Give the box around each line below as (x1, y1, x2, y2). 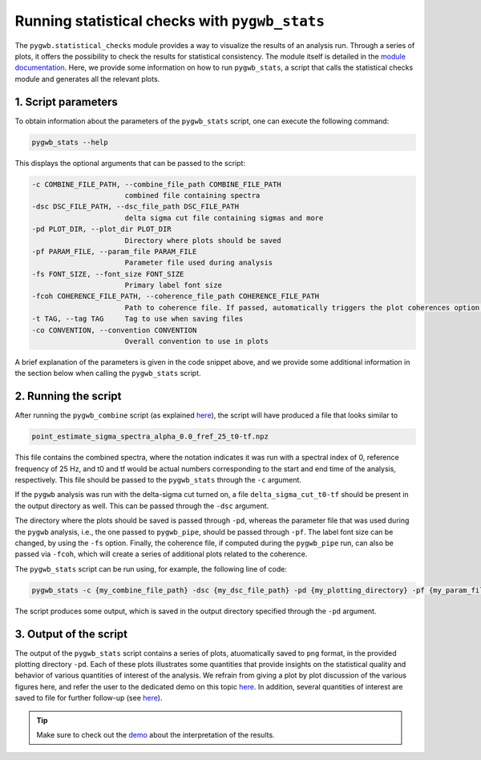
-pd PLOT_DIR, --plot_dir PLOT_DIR (31, 224, 172, 234)
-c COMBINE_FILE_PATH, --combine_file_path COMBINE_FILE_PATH (31, 180, 281, 188)
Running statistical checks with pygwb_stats (14, 12, 325, 30)
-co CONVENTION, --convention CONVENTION (31, 325, 197, 334)
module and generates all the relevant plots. (14, 74, 160, 83)
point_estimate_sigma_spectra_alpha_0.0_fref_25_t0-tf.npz (31, 432, 269, 441)
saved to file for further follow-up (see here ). (14, 693, 163, 703)
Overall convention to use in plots (124, 337, 269, 346)
